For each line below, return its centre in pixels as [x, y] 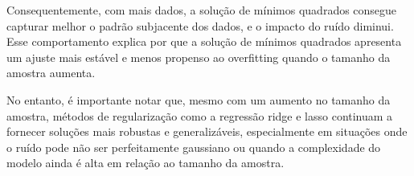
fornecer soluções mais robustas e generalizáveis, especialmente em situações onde [207, 131]
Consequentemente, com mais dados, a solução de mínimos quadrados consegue [202, 10]
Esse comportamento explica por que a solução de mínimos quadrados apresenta [204, 41]
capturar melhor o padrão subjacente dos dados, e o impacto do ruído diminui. [200, 25]
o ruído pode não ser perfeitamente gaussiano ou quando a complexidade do [194, 147]
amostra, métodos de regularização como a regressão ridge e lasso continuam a [200, 115]
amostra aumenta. [51, 73]
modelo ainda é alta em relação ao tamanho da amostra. [146, 163]
